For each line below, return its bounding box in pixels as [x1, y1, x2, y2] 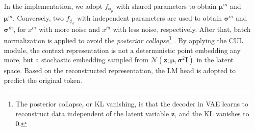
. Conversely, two [13, 13, 64, 23]
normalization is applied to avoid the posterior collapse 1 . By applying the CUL [4, 34, 243, 46]
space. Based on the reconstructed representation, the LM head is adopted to [4, 65, 236, 76]
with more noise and [39, 24, 100, 34]
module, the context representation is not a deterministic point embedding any [4, 45, 241, 55]
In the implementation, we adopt [4, 1, 103, 11]
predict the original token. [4, 75, 82, 85]
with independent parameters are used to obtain [77, 13, 222, 23]
